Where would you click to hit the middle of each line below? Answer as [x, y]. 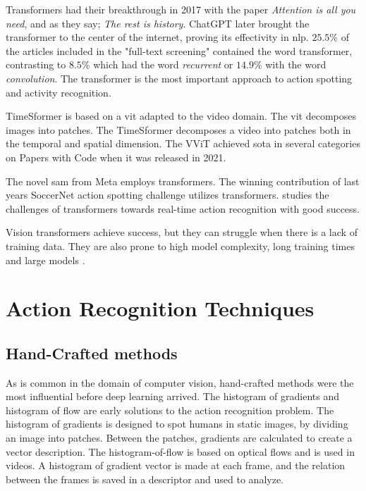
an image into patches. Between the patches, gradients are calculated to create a [179, 438]
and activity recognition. [59, 92]
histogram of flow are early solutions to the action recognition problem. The [170, 410]
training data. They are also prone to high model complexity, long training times [181, 245]
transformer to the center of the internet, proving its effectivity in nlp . [157, 37]
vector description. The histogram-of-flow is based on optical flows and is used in [180, 451]
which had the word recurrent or [163, 64]
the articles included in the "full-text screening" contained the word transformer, [179, 50]
